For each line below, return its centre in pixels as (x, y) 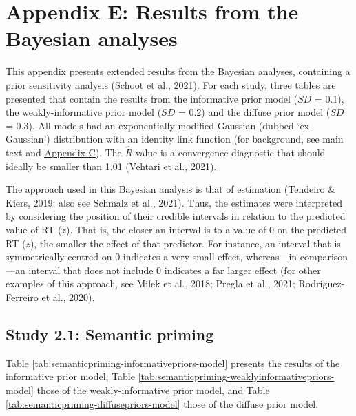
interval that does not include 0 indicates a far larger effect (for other (175, 270)
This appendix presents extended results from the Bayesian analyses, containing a (178, 71)
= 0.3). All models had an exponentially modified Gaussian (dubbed (150, 125)
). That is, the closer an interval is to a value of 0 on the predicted (206, 230)
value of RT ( (34, 230)
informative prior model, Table (70, 376)
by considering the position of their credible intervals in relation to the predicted (176, 216)
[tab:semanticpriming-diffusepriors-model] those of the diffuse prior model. (162, 403)
